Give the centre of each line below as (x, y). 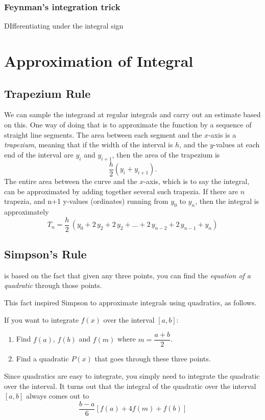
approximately (27, 212)
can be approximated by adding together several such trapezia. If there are (121, 191)
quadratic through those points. (53, 285)
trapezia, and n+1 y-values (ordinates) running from (86, 201)
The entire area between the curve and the (71, 181)
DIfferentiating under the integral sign (64, 26)
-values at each (236, 145)
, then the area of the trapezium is (166, 154)
